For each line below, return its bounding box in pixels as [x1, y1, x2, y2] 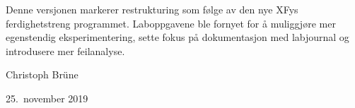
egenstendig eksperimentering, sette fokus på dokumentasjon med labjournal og [6, 30, 349, 44]
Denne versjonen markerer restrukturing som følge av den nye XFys [6, 2, 298, 16]
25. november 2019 [6, 90, 88, 105]
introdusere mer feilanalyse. [6, 43, 125, 58]
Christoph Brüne [6, 67, 78, 82]
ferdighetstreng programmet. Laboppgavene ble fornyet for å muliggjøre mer [6, 16, 336, 30]
